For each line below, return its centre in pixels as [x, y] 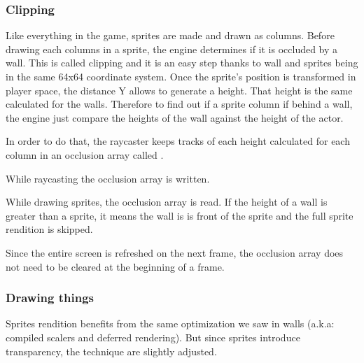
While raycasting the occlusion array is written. [108, 178]
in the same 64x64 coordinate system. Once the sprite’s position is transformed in [181, 76]
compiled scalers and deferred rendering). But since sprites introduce [153, 337]
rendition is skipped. [49, 229]
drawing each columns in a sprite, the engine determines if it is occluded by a [172, 49]
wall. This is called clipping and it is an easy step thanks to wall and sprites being [182, 63]
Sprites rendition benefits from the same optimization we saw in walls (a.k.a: [170, 323]
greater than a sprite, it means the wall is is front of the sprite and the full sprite [180, 215]
